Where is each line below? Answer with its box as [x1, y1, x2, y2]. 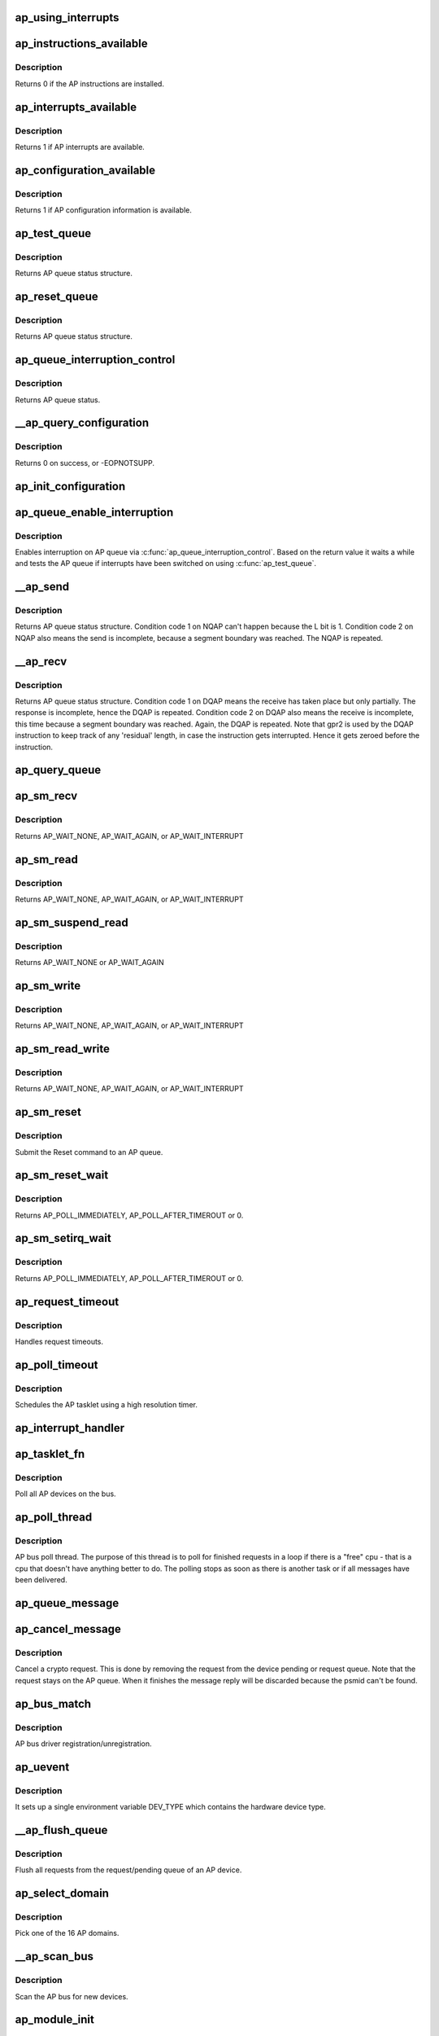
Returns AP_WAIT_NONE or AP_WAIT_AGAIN [15, 958, 164, 968]
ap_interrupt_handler [15, 1421, 125, 1435]
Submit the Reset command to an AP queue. [15, 1147, 163, 1156]
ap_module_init [15, 2012, 95, 2027]
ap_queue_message [15, 1596, 120, 1610]
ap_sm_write [15, 978, 81, 993]
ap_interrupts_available [15, 100, 137, 114]
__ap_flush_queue [15, 1823, 108, 1836]
